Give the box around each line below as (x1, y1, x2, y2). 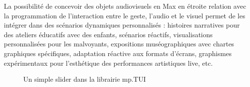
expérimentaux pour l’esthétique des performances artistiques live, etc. (4, 58, 213, 68)
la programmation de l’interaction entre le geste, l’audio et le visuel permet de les (4, 10, 245, 20)
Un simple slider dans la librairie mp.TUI (23, 74, 146, 84)
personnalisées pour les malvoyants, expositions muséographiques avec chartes (4, 39, 235, 49)
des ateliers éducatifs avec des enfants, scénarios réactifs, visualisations (4, 29, 213, 39)
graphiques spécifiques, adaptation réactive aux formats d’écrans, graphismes (4, 48, 232, 58)
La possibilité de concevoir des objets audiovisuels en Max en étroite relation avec (4, 1, 246, 11)
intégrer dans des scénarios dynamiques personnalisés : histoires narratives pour (4, 20, 240, 30)
